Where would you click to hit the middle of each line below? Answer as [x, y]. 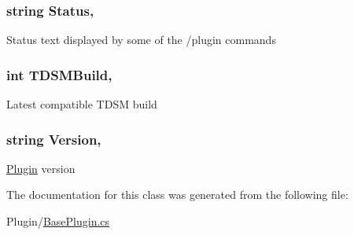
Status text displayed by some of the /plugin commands [141, 40]
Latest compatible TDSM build [82, 104]
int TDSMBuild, [59, 74]
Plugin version [41, 168]
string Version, [54, 139]
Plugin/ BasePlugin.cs [58, 221]
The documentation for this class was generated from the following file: [177, 195]
